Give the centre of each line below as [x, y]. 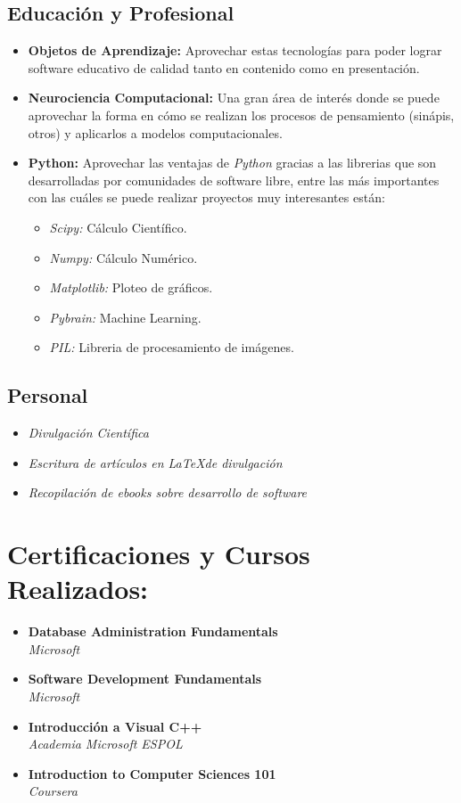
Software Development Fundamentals [145, 679]
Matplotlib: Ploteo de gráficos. [131, 287]
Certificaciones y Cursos [159, 554]
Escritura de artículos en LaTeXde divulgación [155, 462]
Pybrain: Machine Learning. [125, 317]
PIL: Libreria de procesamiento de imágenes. [172, 347]
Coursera [53, 791]
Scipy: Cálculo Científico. [118, 227]
